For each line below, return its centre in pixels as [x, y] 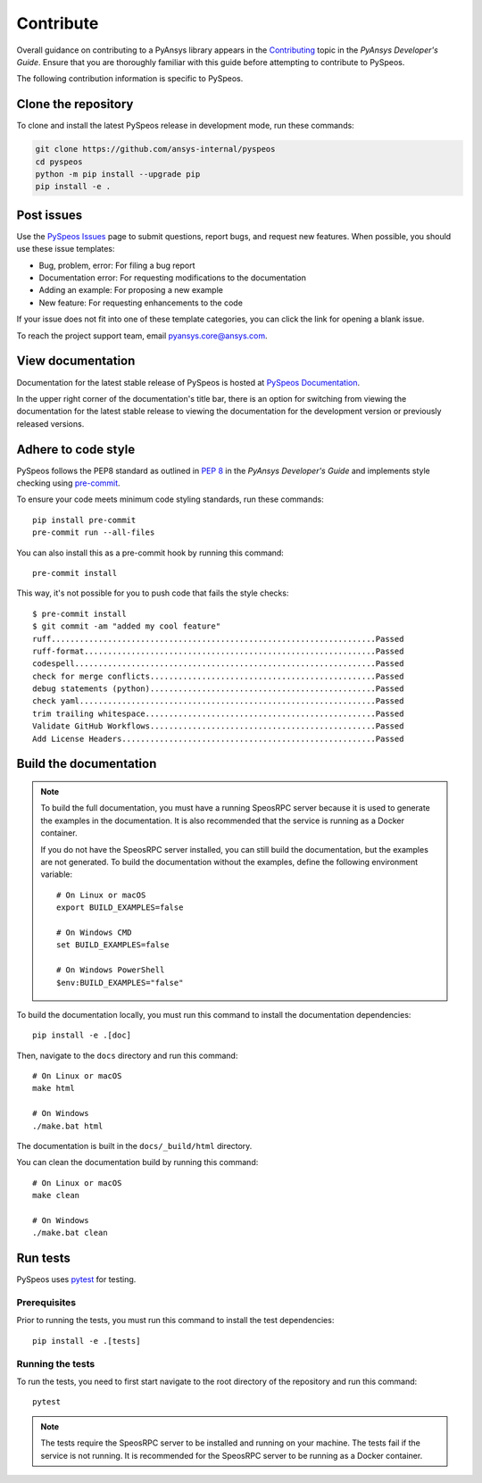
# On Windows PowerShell [111, 970]
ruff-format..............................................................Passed [218, 651]
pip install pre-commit [84, 520]
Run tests [43, 1258]
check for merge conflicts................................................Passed [218, 676]
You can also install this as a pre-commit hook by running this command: [150, 553]
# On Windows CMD [94, 932]
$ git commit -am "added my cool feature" [127, 626]
